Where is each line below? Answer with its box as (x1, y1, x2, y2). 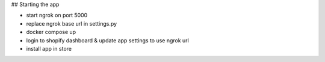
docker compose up (26, 29, 76, 36)
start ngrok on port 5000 (26, 12, 88, 19)
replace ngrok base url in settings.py (26, 20, 117, 27)
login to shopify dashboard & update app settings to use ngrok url (26, 36, 189, 44)
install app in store (26, 45, 72, 52)
